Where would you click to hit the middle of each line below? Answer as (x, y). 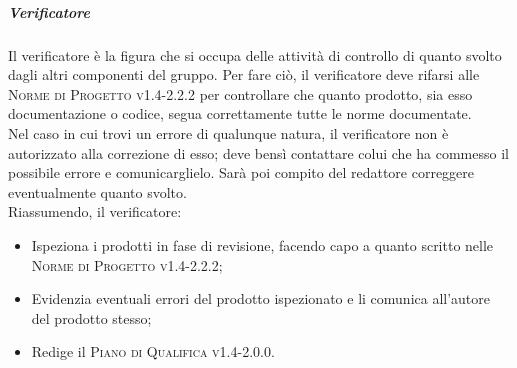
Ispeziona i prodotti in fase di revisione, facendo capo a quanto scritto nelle (262, 244)
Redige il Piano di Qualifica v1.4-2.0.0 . (153, 351)
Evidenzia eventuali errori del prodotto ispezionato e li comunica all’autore (261, 298)
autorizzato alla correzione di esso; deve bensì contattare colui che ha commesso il (258, 152)
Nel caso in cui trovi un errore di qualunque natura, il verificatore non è (228, 132)
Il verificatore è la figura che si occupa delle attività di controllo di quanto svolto (255, 54)
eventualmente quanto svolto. (97, 191)
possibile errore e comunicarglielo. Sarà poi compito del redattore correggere (241, 172)
